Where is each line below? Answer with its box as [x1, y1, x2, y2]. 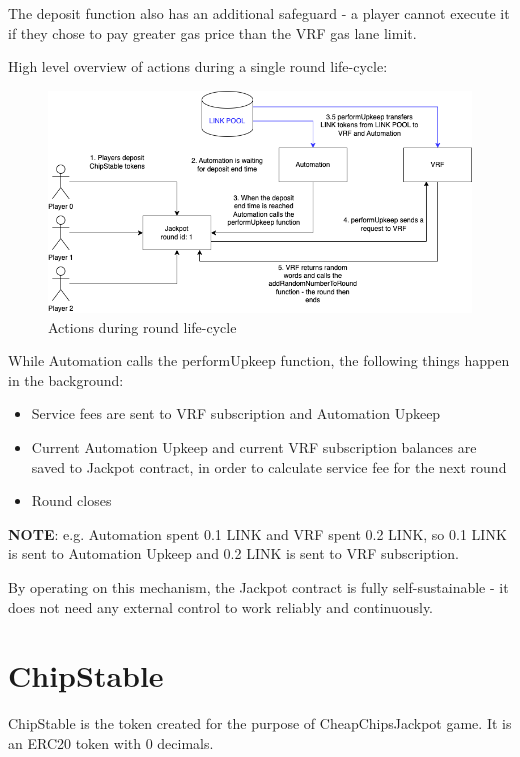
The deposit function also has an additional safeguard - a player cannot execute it [8, 3, 510, 23]
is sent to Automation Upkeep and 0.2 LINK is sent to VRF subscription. [8, 543, 460, 564]
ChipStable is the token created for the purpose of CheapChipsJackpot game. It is [8, 713, 512, 734]
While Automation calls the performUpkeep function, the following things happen [8, 350, 510, 371]
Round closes [31, 490, 112, 511]
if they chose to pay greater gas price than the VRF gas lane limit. [8, 22, 417, 43]
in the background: [8, 369, 124, 390]
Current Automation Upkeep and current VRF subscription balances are [31, 436, 477, 457]
